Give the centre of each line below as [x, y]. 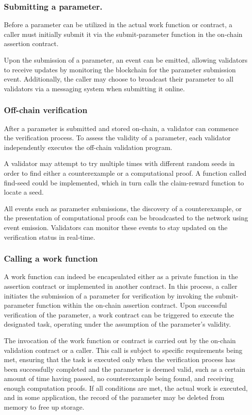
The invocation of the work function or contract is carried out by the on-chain [120, 340]
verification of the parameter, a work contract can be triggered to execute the [119, 314]
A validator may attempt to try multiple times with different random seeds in [119, 163]
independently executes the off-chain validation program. [88, 147]
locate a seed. [24, 192]
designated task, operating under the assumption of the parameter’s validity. [118, 324]
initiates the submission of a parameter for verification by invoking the [109, 295]
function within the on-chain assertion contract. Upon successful [132, 305]
